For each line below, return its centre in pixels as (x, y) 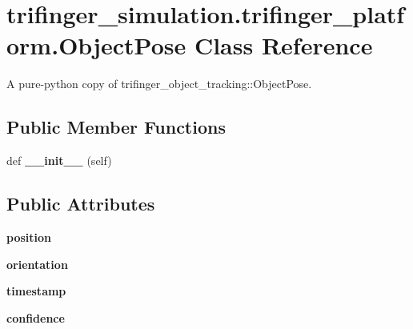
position (29, 237)
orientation (37, 264)
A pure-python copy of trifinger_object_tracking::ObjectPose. (159, 84)
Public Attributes (81, 204)
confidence (36, 317)
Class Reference (283, 45)
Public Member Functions (116, 127)
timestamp (36, 291)
